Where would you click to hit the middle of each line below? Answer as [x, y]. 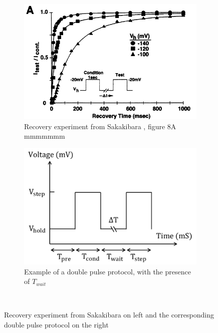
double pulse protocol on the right [56, 324]
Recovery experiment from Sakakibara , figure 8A [100, 126]
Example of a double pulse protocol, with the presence [107, 271]
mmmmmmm [45, 136]
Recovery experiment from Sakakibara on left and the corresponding [109, 315]
